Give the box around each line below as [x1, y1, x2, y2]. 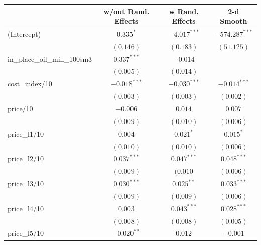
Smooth [220, 16, 247, 26]
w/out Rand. [103, 6, 150, 16]
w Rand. [169, 6, 199, 16]
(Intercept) [8, 28, 41, 39]
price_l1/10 [8, 128, 44, 139]
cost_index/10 [8, 78, 52, 89]
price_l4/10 [8, 203, 44, 213]
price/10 [8, 103, 33, 113]
